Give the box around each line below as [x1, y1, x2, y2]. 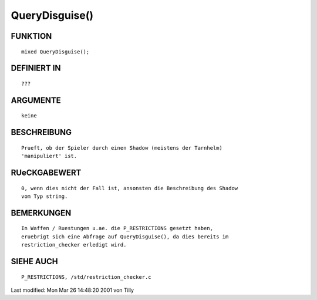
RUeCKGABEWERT [11, 167, 82, 177]
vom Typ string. [21, 193, 68, 200]
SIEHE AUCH [11, 256, 58, 267]
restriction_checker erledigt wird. [21, 241, 127, 248]
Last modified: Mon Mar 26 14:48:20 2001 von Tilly [11, 286, 134, 294]
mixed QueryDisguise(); [21, 48, 90, 55]
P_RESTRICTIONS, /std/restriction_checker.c [21, 274, 152, 280]
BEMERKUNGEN [11, 208, 72, 218]
